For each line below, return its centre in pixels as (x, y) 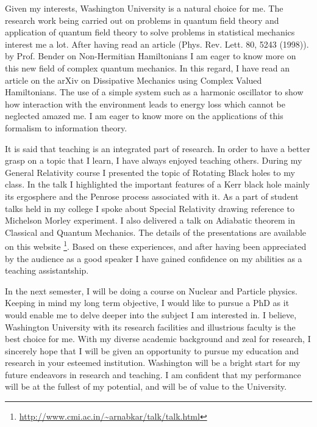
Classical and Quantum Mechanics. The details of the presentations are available (156, 232)
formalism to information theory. (66, 127)
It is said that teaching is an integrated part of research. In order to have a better (158, 148)
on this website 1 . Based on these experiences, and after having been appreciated (156, 245)
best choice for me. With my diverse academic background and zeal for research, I (158, 339)
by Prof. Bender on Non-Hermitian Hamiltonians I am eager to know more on (151, 56)
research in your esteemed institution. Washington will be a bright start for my (153, 363)
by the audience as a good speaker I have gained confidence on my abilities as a (154, 258)
